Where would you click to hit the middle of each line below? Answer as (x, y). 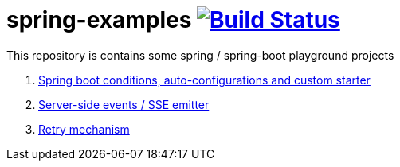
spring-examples (99, 20)
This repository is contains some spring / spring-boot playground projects (200, 55)
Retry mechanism (84, 129)
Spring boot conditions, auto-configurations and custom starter (204, 80)
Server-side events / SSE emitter (124, 104)
